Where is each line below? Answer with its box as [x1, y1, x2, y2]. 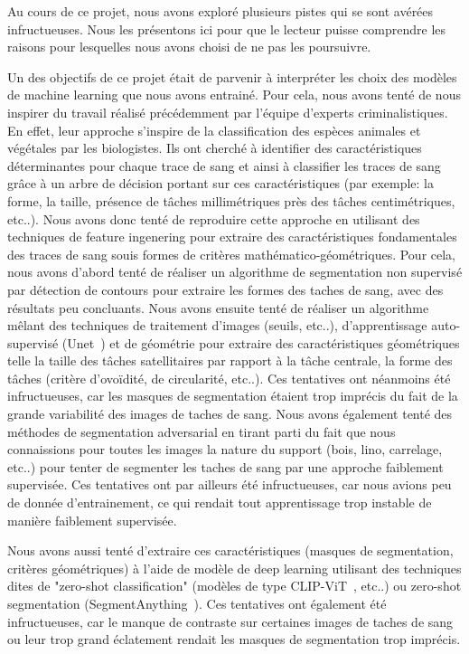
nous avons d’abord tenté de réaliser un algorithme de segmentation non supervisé [7, 262, 463, 281]
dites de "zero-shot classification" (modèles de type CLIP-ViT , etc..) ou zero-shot [7, 576, 462, 595]
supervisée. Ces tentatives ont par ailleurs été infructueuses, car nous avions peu [7, 475, 452, 494]
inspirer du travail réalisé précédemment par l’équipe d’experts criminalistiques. [7, 102, 448, 121]
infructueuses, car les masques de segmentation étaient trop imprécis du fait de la [7, 386, 458, 405]
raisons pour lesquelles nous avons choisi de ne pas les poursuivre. [7, 37, 371, 56]
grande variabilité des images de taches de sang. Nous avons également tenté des [7, 404, 453, 423]
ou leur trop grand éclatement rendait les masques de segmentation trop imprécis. [7, 630, 461, 649]
